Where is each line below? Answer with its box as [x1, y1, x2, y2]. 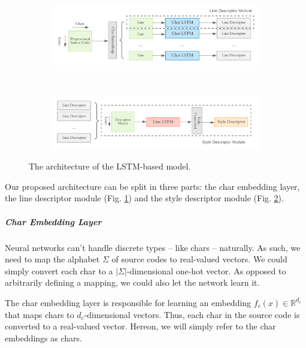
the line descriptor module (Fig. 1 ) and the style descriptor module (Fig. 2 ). [5, 192, 284, 204]
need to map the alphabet [5, 253, 100, 265]
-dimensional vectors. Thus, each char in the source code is [84, 308, 300, 320]
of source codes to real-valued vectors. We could [111, 253, 287, 265]
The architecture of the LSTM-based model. [29, 160, 191, 173]
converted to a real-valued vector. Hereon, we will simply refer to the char [5, 320, 276, 332]
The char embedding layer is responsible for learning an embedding [5, 296, 252, 308]
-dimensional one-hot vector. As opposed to [126, 264, 286, 277]
